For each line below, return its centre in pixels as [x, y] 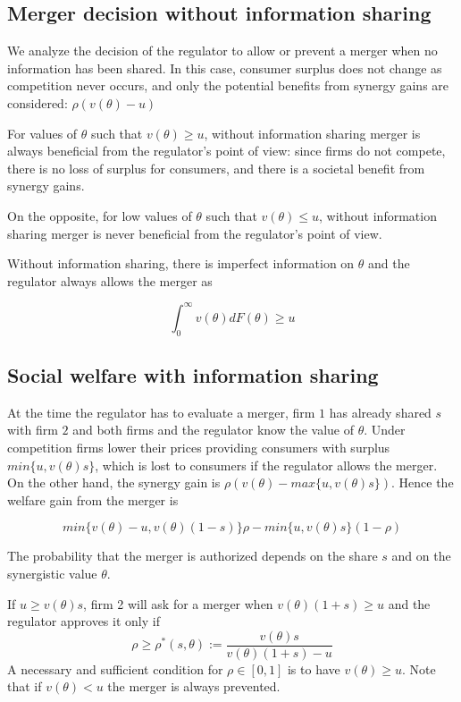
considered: [38, 102]
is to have [314, 668]
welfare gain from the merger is [93, 499]
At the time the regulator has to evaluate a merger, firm [161, 412]
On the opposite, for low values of [100, 215]
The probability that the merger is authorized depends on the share [193, 556]
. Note [419, 668]
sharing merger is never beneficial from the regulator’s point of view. [195, 233]
